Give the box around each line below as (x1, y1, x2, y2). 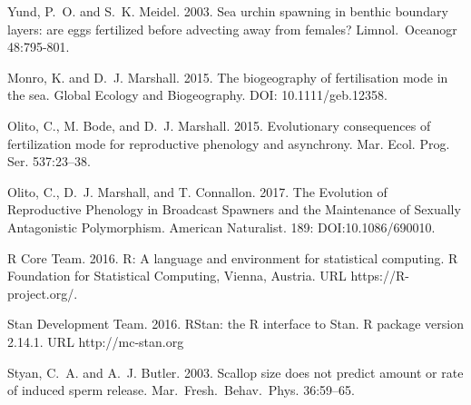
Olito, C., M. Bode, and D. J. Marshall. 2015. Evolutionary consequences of (7, 115, 431, 134)
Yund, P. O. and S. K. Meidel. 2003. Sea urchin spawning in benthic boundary (7, 2, 448, 20)
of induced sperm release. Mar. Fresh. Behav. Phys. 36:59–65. (7, 380, 355, 400)
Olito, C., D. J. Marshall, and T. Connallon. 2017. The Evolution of (7, 182, 388, 201)
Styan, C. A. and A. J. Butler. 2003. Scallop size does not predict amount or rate (7, 362, 464, 381)
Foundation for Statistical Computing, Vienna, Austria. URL (7, 266, 347, 285)
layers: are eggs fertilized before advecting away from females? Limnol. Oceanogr (7, 19, 457, 38)
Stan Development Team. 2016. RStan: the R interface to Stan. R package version (7, 314, 464, 333)
